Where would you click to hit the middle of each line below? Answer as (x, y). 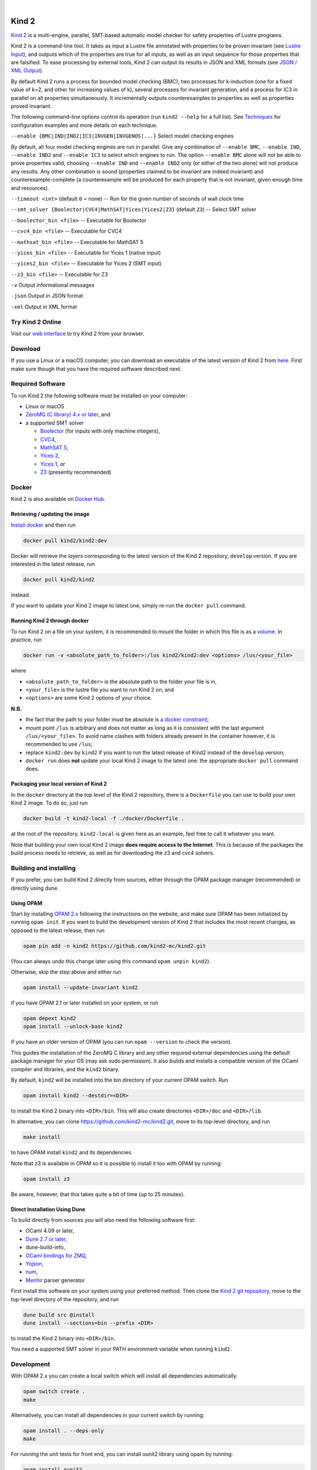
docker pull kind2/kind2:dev (65, 540)
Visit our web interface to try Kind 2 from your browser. (78, 333)
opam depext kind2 (50, 1018)
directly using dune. (35, 888)
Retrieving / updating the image (50, 514)
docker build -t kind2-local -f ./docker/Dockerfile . (104, 818)
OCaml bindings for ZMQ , (56, 1255)
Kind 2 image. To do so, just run (49, 803)
